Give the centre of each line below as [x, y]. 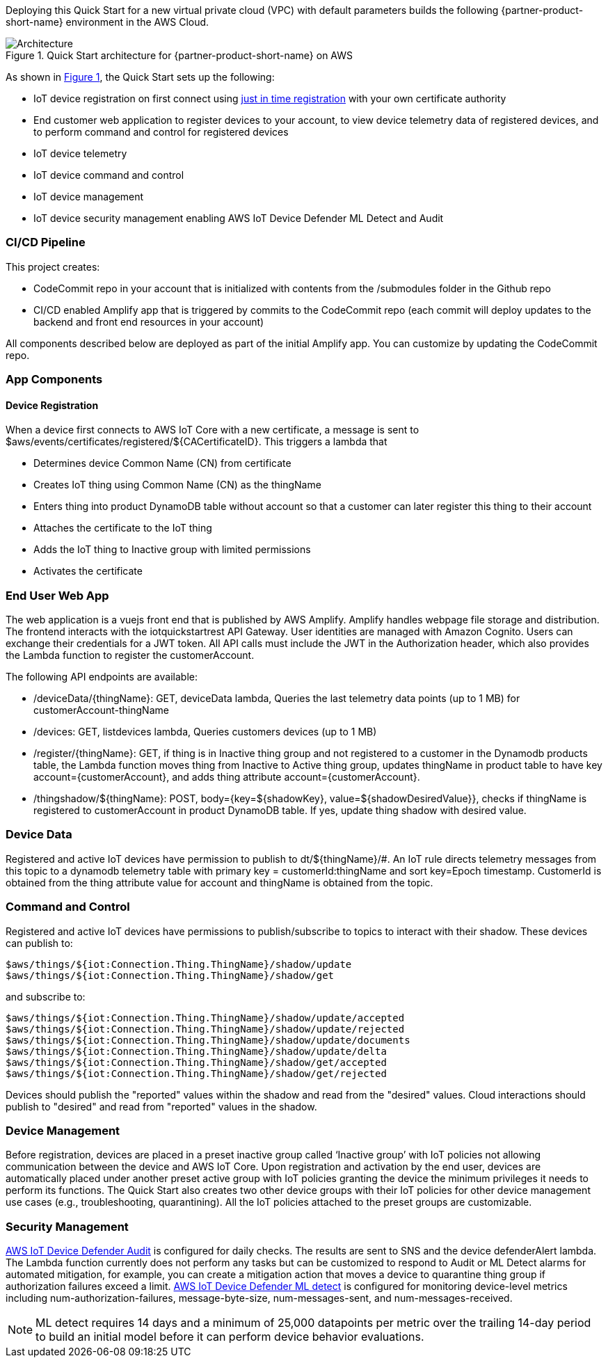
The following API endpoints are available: [102, 677]
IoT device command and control [109, 175]
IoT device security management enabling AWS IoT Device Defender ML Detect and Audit [239, 218]
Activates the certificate [88, 571]
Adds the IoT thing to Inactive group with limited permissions [172, 550]
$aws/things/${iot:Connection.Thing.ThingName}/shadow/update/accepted [205, 1018]
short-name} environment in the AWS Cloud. [107, 22]
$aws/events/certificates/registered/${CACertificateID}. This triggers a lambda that [197, 442]
